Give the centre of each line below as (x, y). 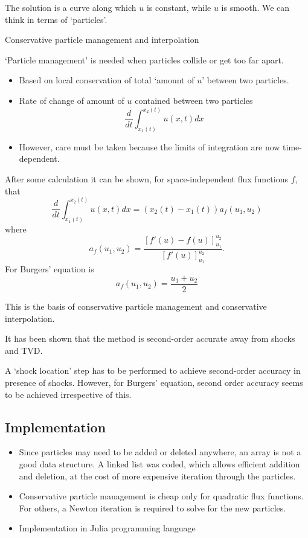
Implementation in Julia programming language (107, 528)
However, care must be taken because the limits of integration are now (149, 146)
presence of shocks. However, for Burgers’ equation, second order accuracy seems (154, 383)
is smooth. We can (255, 7)
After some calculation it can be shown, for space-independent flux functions (147, 179)
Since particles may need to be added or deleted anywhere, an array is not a (160, 452)
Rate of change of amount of (72, 100)
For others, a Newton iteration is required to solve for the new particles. (152, 508)
